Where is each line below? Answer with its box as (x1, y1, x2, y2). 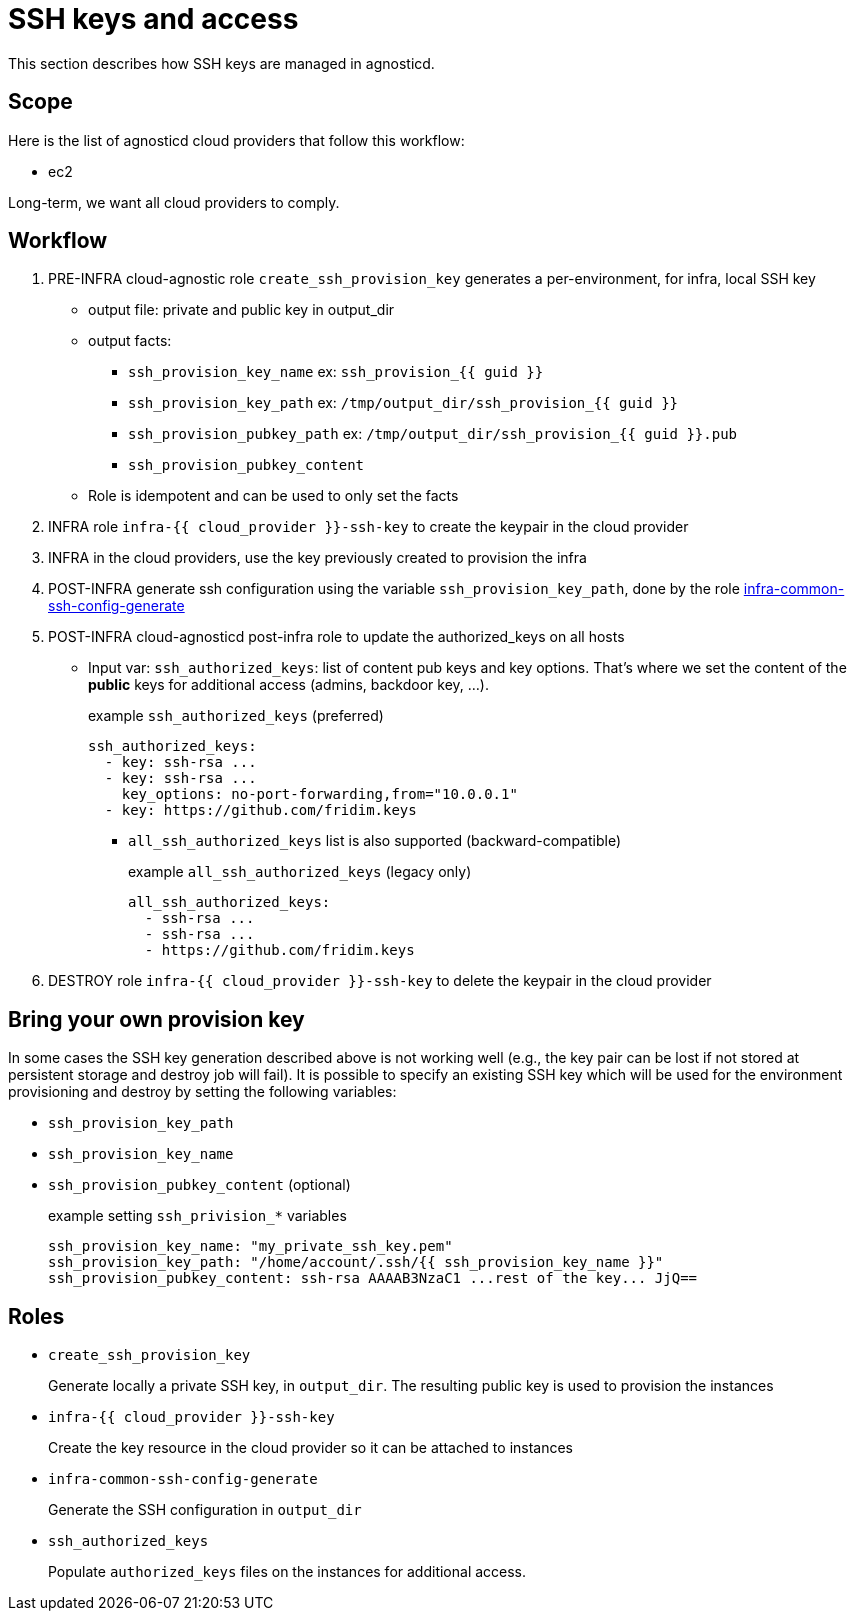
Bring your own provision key (8, 1006, 305, 1032)
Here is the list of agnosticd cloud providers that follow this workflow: (8, 131, 465, 149)
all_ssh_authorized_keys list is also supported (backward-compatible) (128, 832, 622, 850)
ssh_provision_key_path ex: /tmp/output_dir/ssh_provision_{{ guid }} (128, 394, 678, 412)
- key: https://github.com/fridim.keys (104, 802, 417, 819)
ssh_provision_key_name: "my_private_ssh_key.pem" (48, 1238, 453, 1255)
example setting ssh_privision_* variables (48, 1207, 347, 1225)
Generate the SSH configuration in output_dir (48, 1501, 362, 1519)
